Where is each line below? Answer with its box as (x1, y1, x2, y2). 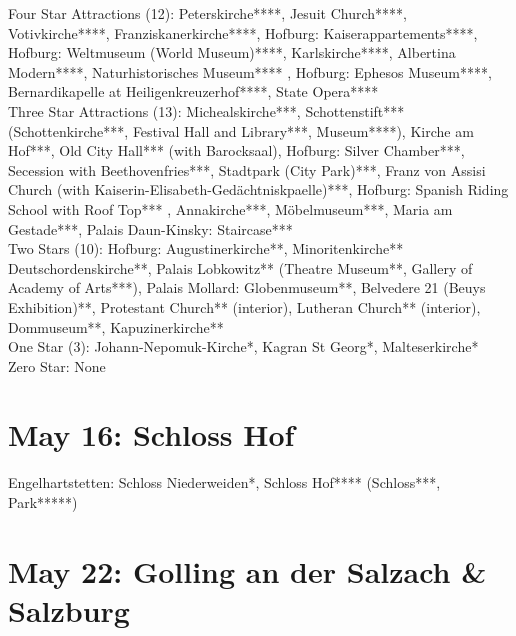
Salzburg (8, 589, 130, 630)
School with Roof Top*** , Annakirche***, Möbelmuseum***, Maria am (8, 198, 453, 219)
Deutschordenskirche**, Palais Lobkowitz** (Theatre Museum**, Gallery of (8, 257, 473, 278)
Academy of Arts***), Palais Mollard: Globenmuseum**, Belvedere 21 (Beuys (8, 277, 486, 298)
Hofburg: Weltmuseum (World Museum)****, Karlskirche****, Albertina (8, 42, 456, 63)
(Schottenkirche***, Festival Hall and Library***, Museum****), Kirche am (8, 120, 474, 141)
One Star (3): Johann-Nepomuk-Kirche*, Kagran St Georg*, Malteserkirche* (8, 336, 479, 357)
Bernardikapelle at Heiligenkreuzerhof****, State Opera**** (8, 81, 379, 102)
